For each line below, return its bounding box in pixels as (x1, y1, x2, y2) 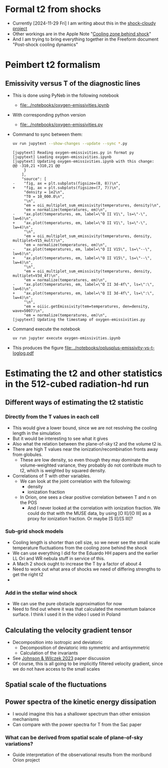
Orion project (12, 757, 40, 763)
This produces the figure (12, 345, 64, 351)
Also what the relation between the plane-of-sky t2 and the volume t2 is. (12, 441, 162, 447)
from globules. (12, 451, 43, 458)
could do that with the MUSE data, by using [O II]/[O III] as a (27, 510, 151, 516)
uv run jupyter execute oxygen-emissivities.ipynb (12, 336, 121, 341)
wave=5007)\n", (12, 308, 45, 313)
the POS (20, 499, 38, 505)
